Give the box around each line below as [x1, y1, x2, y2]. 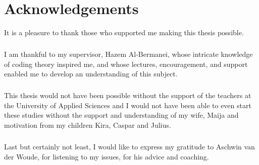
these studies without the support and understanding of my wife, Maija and [4, 110, 239, 120]
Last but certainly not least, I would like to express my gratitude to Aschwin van [4, 141, 255, 151]
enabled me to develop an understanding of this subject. [4, 68, 178, 79]
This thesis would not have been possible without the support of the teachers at [4, 90, 251, 101]
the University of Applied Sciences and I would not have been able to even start [4, 100, 251, 110]
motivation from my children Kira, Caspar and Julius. [4, 120, 171, 130]
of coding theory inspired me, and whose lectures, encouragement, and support [4, 58, 248, 69]
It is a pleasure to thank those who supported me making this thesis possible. [4, 27, 244, 38]
